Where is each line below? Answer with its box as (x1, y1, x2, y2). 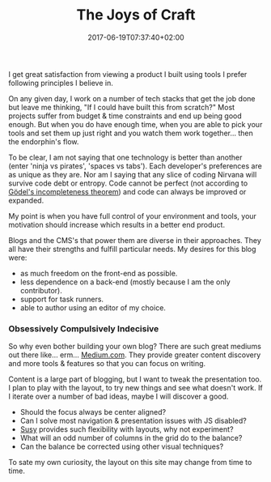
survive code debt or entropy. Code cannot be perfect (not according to (8, 178, 248, 188)
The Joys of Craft (76, 6, 196, 24)
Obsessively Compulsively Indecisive (8, 322, 159, 334)
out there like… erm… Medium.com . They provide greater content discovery (8, 350, 261, 360)
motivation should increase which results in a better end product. (8, 220, 225, 229)
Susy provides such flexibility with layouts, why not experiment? (19, 424, 234, 434)
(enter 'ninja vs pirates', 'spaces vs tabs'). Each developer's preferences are (8, 160, 263, 171)
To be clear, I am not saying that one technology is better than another (8, 152, 243, 162)
